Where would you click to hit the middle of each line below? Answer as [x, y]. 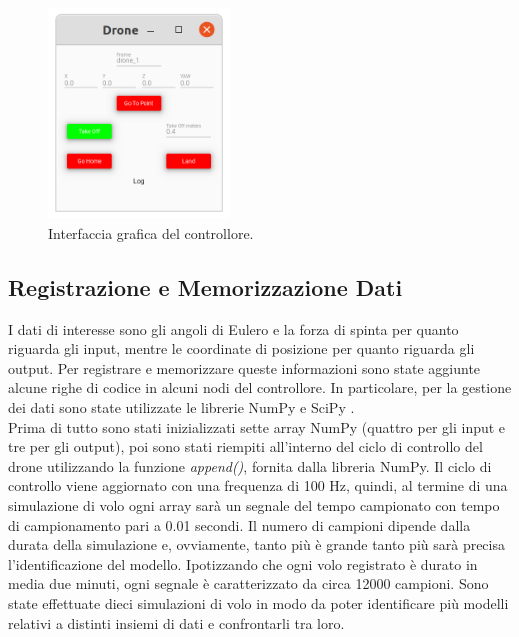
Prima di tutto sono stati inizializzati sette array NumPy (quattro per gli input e [257, 426]
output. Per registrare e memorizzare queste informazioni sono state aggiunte [244, 367]
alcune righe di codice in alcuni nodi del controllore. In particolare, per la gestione [260, 387]
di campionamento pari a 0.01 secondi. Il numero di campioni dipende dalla [239, 524]
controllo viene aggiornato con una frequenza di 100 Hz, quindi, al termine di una [258, 485]
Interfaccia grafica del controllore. [151, 232]
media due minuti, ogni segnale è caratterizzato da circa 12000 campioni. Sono [248, 583]
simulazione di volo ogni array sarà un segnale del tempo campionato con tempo [254, 505]
